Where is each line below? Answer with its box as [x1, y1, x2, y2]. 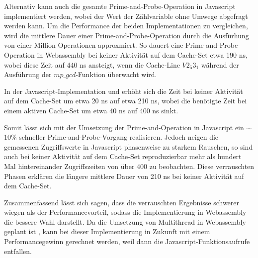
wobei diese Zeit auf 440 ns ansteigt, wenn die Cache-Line [4, 59, 180, 70]
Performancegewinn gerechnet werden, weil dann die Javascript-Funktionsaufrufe [4, 236, 250, 247]
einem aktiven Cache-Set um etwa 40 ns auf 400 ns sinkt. [4, 105, 178, 115]
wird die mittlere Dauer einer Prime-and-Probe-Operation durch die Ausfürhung [4, 30, 249, 40]
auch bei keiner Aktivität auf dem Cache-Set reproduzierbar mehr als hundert [4, 151, 242, 162]
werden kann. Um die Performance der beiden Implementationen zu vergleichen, [4, 20, 248, 31]
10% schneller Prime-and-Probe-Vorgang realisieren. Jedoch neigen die [4, 132, 219, 142]
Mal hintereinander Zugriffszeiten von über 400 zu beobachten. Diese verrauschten [4, 161, 255, 171]
